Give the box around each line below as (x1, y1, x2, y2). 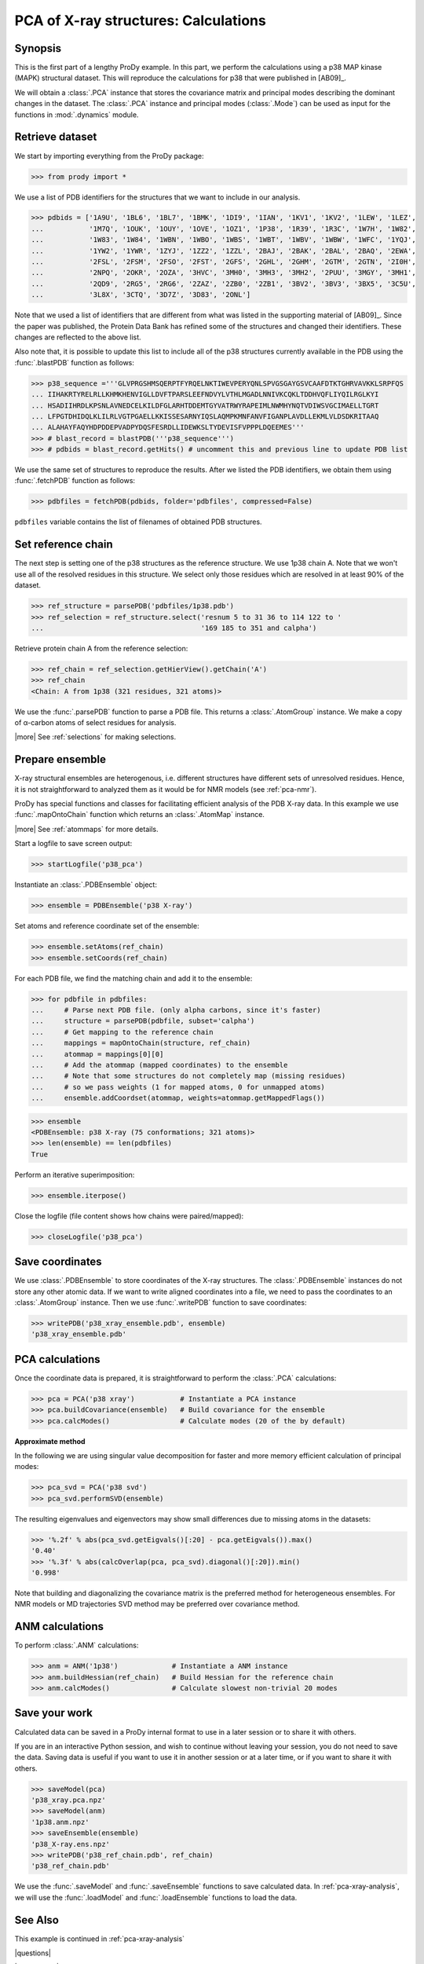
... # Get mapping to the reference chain (31, 1028, 214, 1036)
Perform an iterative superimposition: (14, 1170, 135, 1179)
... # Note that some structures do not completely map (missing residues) (31, 1072, 346, 1080)
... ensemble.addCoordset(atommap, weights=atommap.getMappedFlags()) (31, 1094, 326, 1103)
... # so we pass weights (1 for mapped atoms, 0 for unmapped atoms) (31, 1083, 326, 1091)
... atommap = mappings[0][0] (31, 1050, 164, 1058)
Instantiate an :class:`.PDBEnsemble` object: (14, 880, 157, 889)
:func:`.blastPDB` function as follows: (14, 357, 135, 367)
